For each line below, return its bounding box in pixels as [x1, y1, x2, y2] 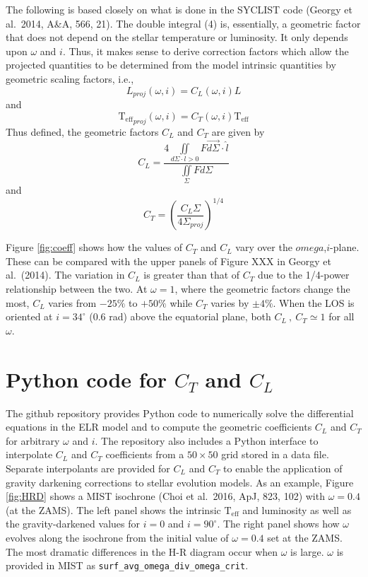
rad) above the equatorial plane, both [109, 309, 271, 324]
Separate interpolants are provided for [6, 460, 170, 475]
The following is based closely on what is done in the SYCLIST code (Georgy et [6, 2, 352, 16]
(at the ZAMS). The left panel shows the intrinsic [6, 502, 221, 517]
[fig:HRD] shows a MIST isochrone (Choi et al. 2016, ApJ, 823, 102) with [6, 489, 325, 503]
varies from [48, 295, 97, 310]
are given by [211, 124, 265, 139]
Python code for [6, 364, 167, 393]
